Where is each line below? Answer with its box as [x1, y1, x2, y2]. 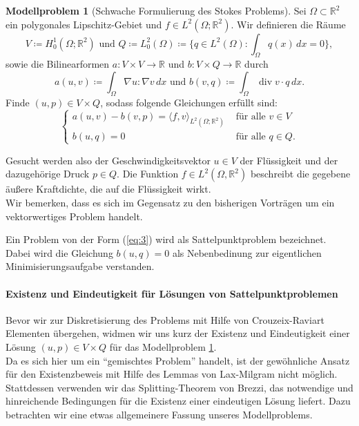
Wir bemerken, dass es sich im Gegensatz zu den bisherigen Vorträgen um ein [6, 195, 335, 209]
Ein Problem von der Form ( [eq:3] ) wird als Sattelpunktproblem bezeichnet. [6, 232, 327, 246]
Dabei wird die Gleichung [6, 245, 113, 260]
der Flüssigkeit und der [240, 153, 338, 167]
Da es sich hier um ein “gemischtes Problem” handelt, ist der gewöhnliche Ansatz [6, 353, 350, 367]
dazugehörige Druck [6, 166, 90, 181]
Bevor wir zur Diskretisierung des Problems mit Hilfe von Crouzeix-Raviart [6, 312, 324, 327]
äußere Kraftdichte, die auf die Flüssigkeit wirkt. [6, 182, 211, 196]
